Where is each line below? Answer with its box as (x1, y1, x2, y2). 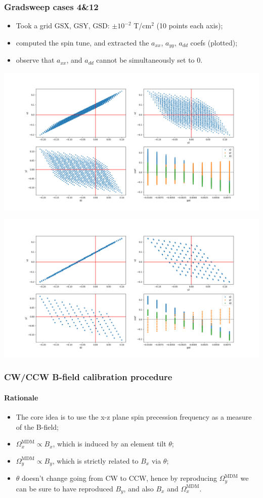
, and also (123, 483, 154, 493)
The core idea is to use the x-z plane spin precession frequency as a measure (16, 412, 252, 422)
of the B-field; (16, 421, 59, 432)
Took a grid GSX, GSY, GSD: (16, 20, 110, 31)
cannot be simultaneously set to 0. (96, 55, 203, 65)
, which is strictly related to (52, 455, 139, 466)
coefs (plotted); (190, 37, 238, 48)
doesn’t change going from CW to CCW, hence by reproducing (22, 473, 217, 483)
